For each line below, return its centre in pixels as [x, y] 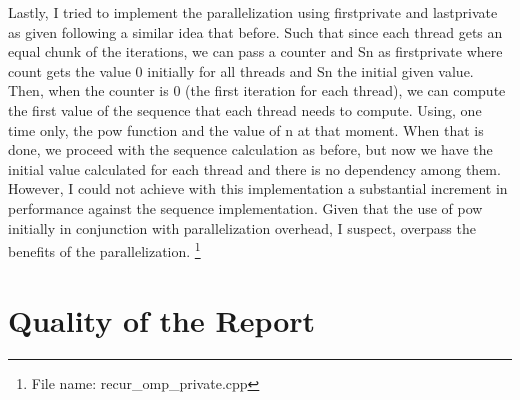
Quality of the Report [162, 319]
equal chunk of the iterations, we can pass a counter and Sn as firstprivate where [255, 51]
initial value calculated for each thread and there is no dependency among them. [254, 168]
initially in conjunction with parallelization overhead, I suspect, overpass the [242, 227]
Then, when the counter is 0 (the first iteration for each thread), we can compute [257, 90]
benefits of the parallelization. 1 [104, 249]
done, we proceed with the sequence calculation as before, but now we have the [250, 149]
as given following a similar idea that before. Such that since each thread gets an [255, 31]
